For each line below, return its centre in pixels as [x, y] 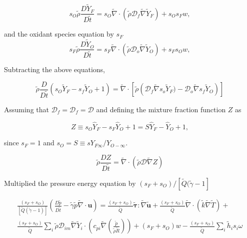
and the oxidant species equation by [59, 34]
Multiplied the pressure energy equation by [70, 183]
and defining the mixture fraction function [161, 109]
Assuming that [26, 109]
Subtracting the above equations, [54, 69]
